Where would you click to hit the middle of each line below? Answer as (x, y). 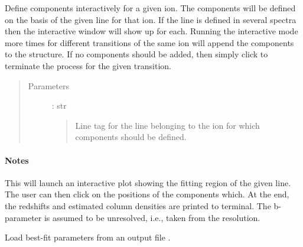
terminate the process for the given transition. (88, 65)
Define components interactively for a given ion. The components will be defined (150, 8)
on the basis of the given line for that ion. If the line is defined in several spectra (151, 19)
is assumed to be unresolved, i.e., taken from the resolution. (152, 217)
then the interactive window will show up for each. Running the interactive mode (151, 31)
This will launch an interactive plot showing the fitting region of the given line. (148, 182)
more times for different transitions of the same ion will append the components (149, 42)
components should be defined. (131, 137)
